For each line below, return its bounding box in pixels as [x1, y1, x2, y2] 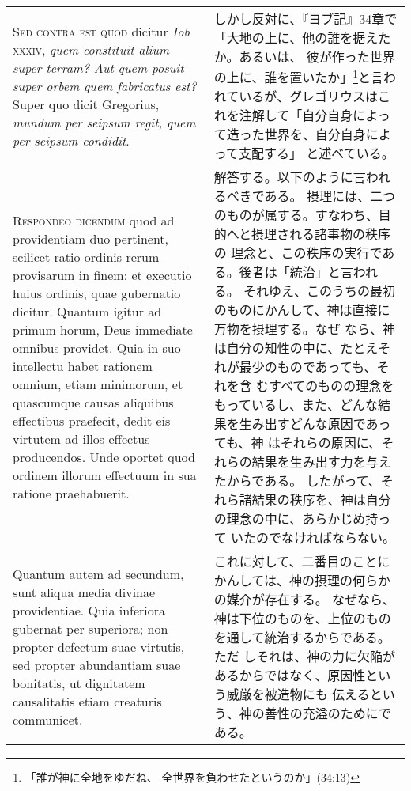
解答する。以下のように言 [213, 168, 366, 187]
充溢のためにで [302, 704, 391, 723]
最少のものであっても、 [239, 358, 377, 377]
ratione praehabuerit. [13, 484, 130, 503]
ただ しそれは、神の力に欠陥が [213, 647, 396, 666]
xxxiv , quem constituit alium [13, 40, 170, 59]
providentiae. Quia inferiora [13, 600, 166, 619]
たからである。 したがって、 [213, 471, 381, 490]
